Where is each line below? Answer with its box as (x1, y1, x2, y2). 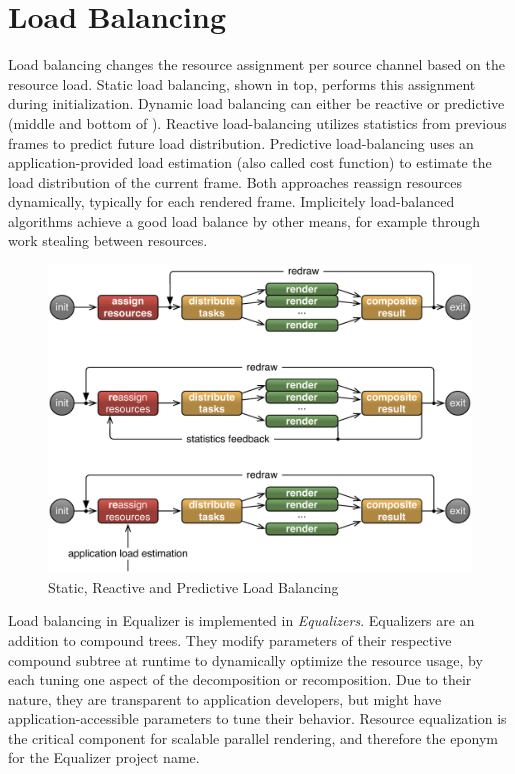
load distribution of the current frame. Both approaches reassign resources (8, 171, 463, 192)
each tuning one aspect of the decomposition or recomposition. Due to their (8, 669, 472, 690)
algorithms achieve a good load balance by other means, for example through (8, 210, 481, 231)
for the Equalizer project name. (8, 747, 200, 768)
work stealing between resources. (8, 230, 208, 251)
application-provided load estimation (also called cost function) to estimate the (8, 152, 492, 173)
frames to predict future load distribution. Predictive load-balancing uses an (8, 132, 474, 153)
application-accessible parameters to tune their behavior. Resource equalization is (8, 708, 507, 729)
